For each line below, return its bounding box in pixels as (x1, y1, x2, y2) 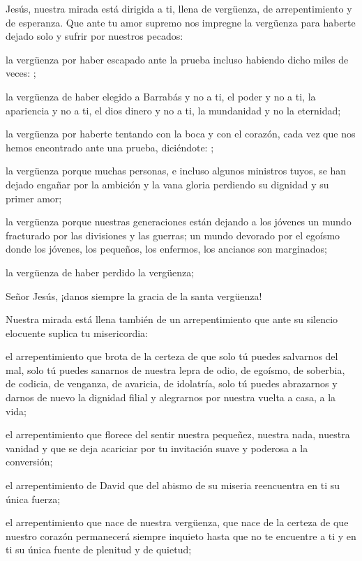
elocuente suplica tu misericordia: (6, 325, 149, 340)
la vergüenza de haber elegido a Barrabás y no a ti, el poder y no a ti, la (6, 89, 316, 103)
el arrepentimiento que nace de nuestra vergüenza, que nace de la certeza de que (6, 515, 349, 530)
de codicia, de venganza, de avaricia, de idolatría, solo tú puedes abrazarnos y (6, 376, 338, 391)
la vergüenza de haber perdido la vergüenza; (6, 264, 195, 279)
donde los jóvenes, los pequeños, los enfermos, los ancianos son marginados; (6, 241, 327, 256)
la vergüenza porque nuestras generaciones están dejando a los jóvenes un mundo (6, 214, 352, 229)
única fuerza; (6, 491, 61, 506)
